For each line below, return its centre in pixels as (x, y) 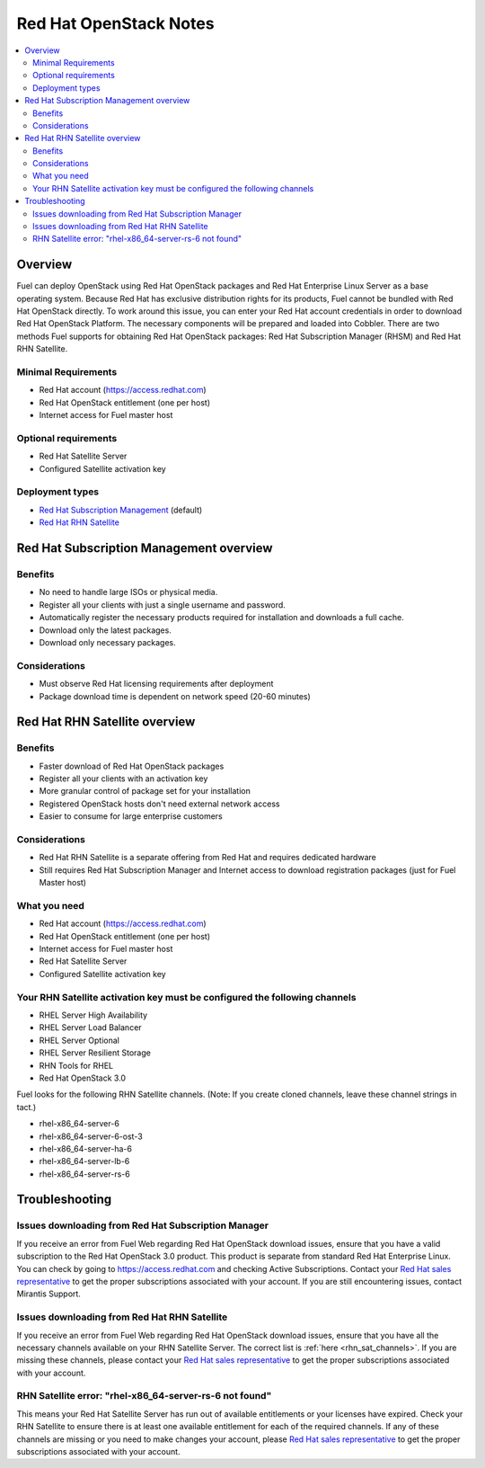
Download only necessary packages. (108, 642)
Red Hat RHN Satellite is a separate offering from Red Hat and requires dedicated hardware (207, 858)
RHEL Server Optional (79, 1040)
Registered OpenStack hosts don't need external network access (159, 804)
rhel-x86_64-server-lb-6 (84, 1161)
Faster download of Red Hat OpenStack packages (132, 766)
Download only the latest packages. (106, 630)
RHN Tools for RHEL (76, 1065)
